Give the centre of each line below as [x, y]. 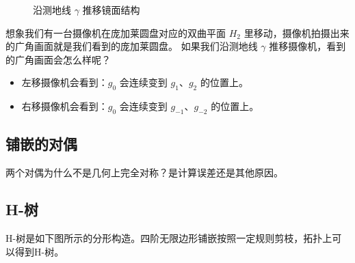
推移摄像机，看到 [307, 46]
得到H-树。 [39, 251]
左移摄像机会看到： [65, 82]
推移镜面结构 [111, 10]
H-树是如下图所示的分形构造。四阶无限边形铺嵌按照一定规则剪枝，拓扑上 [169, 237]
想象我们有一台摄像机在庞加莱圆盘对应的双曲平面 [116, 32]
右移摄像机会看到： [65, 106]
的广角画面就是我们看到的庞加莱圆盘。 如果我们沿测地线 [132, 46]
